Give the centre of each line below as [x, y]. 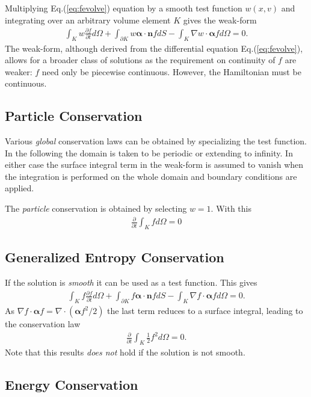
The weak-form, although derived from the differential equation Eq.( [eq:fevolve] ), [154, 48]
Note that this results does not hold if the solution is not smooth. [125, 352]
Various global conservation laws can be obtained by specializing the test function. [156, 141]
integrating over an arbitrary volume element [88, 20]
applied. [20, 188]
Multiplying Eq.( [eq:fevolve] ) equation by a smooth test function [124, 8]
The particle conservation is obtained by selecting [96, 208]
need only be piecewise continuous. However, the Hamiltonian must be [171, 71]
